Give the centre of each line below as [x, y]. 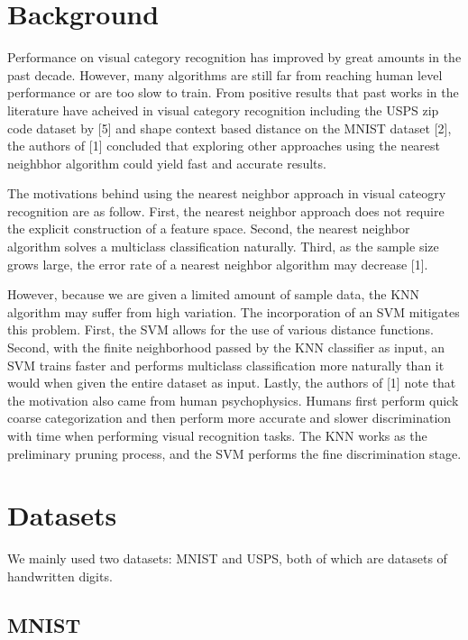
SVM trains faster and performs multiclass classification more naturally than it [226, 365]
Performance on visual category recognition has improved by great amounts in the [234, 57]
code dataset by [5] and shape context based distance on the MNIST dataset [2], [229, 128]
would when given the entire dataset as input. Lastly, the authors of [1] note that [232, 383]
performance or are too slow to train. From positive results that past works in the [233, 92]
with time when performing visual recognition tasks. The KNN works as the [217, 435]
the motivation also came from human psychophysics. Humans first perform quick [233, 400]
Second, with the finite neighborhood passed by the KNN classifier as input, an [226, 347]
